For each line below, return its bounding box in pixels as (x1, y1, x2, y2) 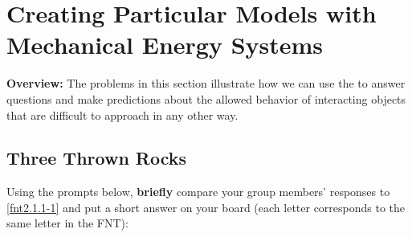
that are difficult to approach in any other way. (6, 106, 239, 123)
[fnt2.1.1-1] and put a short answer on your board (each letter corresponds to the (6, 198, 406, 215)
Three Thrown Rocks (6, 145, 187, 170)
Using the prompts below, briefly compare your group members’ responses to (6, 183, 390, 200)
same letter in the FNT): (6, 215, 128, 231)
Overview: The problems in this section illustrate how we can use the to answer (6, 75, 406, 92)
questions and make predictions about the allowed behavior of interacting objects (6, 90, 406, 107)
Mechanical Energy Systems (6, 28, 324, 61)
